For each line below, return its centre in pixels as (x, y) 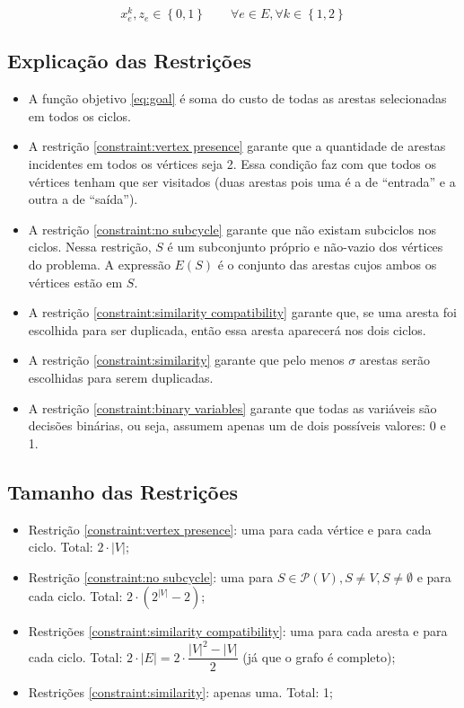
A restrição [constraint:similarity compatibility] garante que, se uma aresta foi (242, 312)
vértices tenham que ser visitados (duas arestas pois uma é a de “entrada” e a (242, 181)
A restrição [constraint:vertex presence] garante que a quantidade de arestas (237, 146)
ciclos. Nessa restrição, (90, 247)
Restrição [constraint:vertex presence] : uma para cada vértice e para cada (230, 529)
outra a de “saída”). (83, 199)
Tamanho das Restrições (123, 491)
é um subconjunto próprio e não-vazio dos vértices (305, 247)
